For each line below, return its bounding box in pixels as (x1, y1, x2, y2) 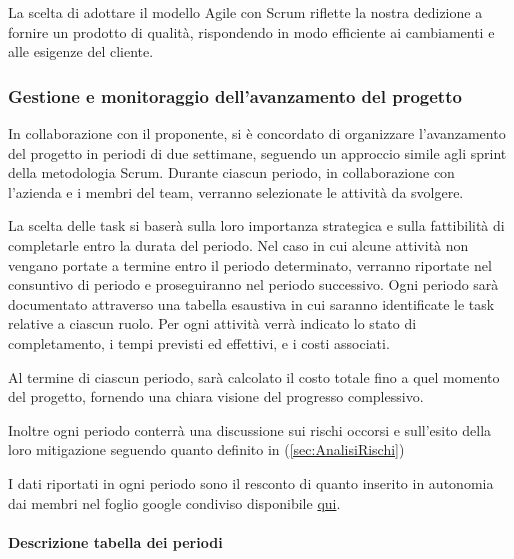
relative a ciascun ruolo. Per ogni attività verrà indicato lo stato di (8, 313, 417, 334)
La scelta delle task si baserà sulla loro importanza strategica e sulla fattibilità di (8, 215, 505, 236)
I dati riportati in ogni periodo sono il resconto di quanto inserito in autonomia (8, 472, 494, 493)
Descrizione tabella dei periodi (8, 531, 223, 552)
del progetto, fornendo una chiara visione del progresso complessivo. (8, 386, 424, 407)
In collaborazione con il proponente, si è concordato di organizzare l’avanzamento (8, 123, 506, 143)
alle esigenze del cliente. (8, 41, 154, 62)
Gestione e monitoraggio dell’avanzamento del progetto (8, 83, 462, 108)
